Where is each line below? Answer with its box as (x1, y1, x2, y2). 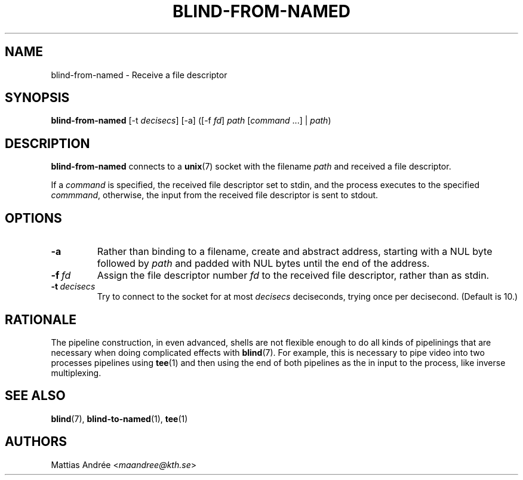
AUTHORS (5, 434, 67, 450)
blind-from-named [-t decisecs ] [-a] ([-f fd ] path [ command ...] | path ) (51, 115, 331, 126)
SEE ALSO (5, 388, 66, 404)
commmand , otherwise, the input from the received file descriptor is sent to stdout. (51, 190, 379, 201)
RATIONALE (5, 312, 77, 327)
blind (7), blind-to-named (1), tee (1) (51, 413, 188, 424)
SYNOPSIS (5, 90, 70, 106)
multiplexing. (51, 367, 101, 378)
